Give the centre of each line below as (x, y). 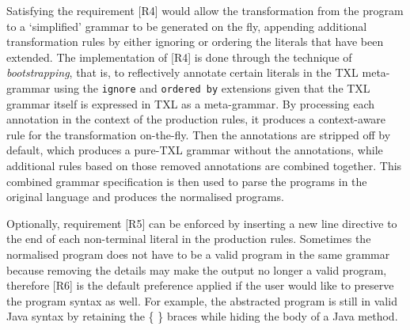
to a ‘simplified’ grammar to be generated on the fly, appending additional (187, 26)
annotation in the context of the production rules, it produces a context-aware (196, 119)
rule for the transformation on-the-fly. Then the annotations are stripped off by (199, 134)
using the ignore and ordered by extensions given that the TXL (212, 87)
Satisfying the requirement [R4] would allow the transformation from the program (205, 10)
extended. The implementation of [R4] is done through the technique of (179, 57)
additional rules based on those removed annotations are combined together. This (204, 165)
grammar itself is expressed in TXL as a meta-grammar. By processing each (191, 103)
